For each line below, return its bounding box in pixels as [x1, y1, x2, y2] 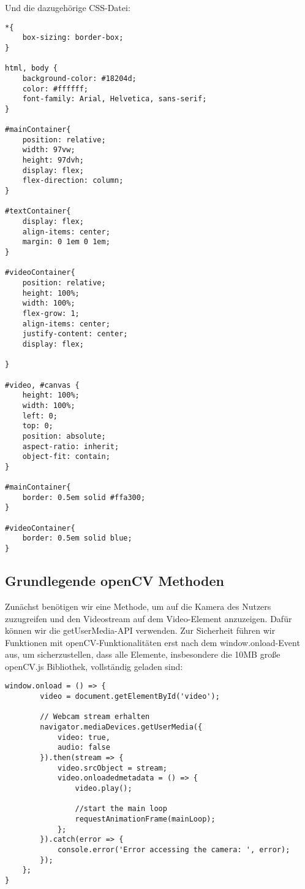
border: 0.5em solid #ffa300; [22, 493, 146, 502]
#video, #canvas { [5, 380, 80, 390]
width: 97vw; [22, 145, 75, 155]
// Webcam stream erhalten [40, 712, 150, 722]
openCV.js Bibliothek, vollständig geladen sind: [5, 660, 183, 672]
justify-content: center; [22, 329, 128, 339]
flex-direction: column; [22, 176, 124, 185]
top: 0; [22, 421, 53, 431]
